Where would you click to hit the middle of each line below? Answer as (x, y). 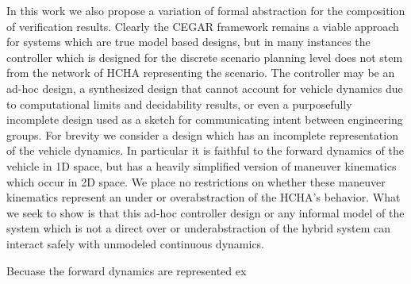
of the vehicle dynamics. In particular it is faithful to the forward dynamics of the (205, 150)
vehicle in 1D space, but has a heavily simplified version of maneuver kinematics (202, 165)
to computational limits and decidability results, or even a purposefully (179, 104)
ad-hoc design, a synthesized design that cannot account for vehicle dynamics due (205, 88)
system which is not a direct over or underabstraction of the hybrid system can (199, 228)
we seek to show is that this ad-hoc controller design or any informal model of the (205, 212)
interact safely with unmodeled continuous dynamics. (136, 243)
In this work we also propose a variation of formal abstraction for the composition (206, 10)
